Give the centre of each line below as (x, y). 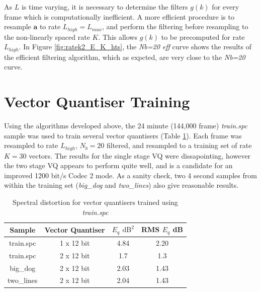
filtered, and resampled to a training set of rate (179, 145)
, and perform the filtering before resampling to (175, 26)
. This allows (118, 36)
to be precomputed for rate (203, 36)
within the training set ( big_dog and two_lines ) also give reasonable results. (121, 185)
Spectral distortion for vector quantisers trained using (95, 202)
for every (226, 7)
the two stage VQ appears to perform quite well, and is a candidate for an (118, 165)
